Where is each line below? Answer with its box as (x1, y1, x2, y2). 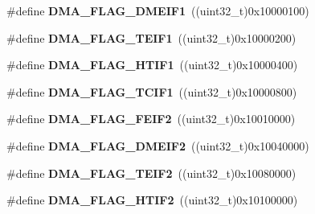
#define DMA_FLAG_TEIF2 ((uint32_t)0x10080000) (6, 164, 297, 181)
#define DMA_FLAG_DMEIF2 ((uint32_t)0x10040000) (6, 137, 309, 154)
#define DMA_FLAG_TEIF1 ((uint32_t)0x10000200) (6, 29, 297, 46)
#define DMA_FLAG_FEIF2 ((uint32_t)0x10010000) (6, 110, 296, 127)
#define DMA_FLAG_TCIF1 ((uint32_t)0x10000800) (6, 83, 297, 100)
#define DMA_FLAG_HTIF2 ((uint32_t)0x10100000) (6, 191, 298, 208)
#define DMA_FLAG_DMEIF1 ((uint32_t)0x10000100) (6, 2, 309, 19)
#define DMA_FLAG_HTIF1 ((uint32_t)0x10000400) (6, 56, 298, 73)
